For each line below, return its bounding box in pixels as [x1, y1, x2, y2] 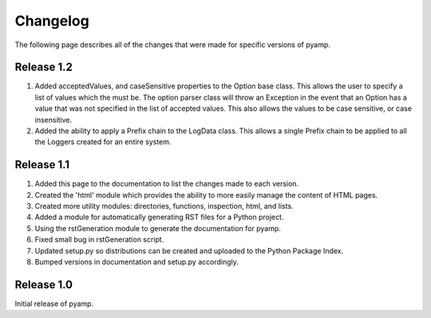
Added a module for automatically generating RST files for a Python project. [34, 212, 284, 222]
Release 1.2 [14, 61, 73, 74]
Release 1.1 [14, 158, 70, 171]
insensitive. [34, 115, 73, 124]
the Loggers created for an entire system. [34, 137, 172, 147]
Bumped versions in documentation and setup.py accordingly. [34, 257, 239, 267]
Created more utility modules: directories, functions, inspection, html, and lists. [34, 202, 295, 211]
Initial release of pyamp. [14, 299, 94, 308]
